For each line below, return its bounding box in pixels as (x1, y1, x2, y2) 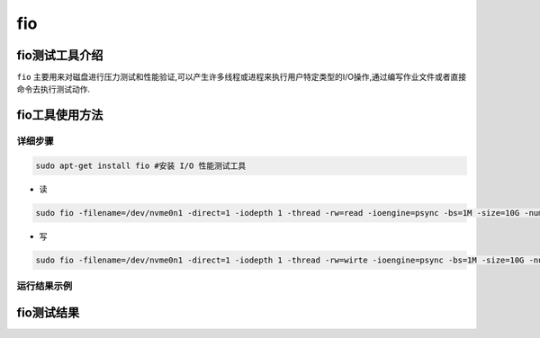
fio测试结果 (16, 305, 80, 320)
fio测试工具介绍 (16, 48, 103, 63)
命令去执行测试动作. (16, 84, 91, 94)
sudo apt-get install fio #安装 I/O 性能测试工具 (35, 161, 247, 171)
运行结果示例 (16, 280, 73, 292)
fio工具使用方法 (16, 108, 103, 123)
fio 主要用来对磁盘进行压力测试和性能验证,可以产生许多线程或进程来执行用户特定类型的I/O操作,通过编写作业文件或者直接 (16, 72, 467, 83)
